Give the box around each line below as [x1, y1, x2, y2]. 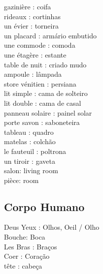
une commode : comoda [4, 40, 75, 50]
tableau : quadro [4, 126, 54, 137]
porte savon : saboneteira [4, 117, 80, 127]
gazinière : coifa [4, 1, 51, 11]
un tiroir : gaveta [4, 155, 55, 166]
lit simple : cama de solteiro [4, 88, 88, 98]
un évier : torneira [4, 21, 59, 31]
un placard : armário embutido [4, 30, 97, 40]
